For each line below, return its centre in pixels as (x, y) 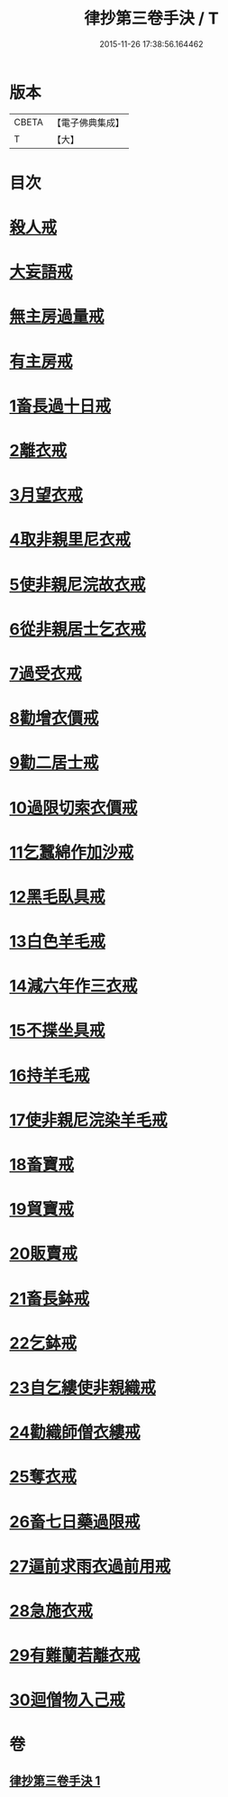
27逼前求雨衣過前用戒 (90, 1566)
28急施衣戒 (51, 1611)
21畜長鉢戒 (50, 1298)
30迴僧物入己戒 (67, 1700)
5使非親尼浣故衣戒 (78, 585)
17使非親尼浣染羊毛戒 (89, 1120)
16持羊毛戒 (50, 1075)
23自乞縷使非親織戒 (82, 1387)
